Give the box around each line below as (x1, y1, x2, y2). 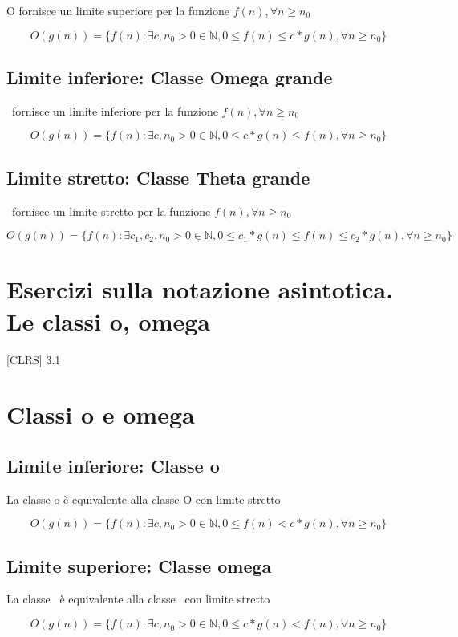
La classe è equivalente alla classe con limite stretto (6, 590, 270, 607)
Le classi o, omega (6, 304, 211, 337)
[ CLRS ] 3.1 (6, 351, 61, 367)
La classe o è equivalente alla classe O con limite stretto (6, 490, 281, 507)
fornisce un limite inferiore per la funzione (11, 102, 218, 119)
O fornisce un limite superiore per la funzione (6, 2, 229, 18)
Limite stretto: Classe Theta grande (6, 164, 310, 189)
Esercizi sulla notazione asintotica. (6, 273, 394, 306)
